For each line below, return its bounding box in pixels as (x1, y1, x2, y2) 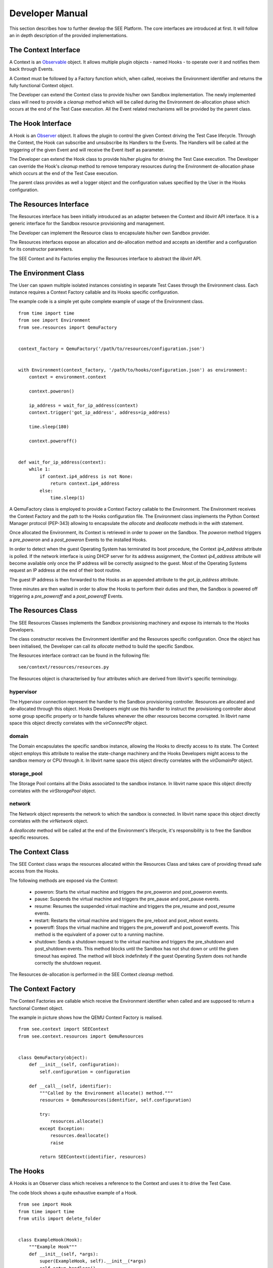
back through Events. (9, 66, 54, 72)
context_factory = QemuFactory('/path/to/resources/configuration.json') (18, 345, 205, 351)
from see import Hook (18, 1202, 72, 1207)
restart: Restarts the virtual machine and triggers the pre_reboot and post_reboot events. (34, 917, 219, 923)
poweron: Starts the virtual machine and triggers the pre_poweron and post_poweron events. (34, 889, 229, 895)
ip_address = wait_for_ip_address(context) (28, 402, 139, 408)
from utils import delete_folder (18, 1215, 101, 1221)
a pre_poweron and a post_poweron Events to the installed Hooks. (9, 537, 148, 543)
